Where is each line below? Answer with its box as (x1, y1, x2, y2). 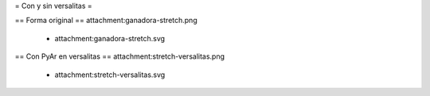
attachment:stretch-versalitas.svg (54, 70, 166, 79)
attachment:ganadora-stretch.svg (54, 33, 166, 43)
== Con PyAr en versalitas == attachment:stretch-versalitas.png (14, 52, 225, 61)
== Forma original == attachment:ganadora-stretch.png (14, 16, 198, 25)
